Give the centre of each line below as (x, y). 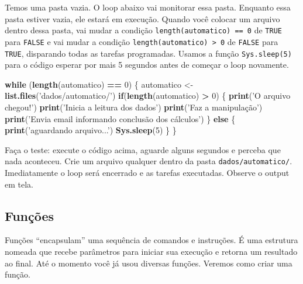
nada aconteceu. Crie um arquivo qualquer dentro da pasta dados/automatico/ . (149, 161)
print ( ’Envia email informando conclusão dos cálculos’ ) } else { (120, 118)
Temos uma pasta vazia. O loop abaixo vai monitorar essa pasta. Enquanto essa (148, 7)
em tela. (19, 184)
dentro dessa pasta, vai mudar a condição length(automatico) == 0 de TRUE (143, 30)
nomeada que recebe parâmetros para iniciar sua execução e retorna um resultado (151, 251)
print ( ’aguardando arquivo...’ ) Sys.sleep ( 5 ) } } (91, 130)
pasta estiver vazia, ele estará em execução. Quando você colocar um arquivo (142, 18)
